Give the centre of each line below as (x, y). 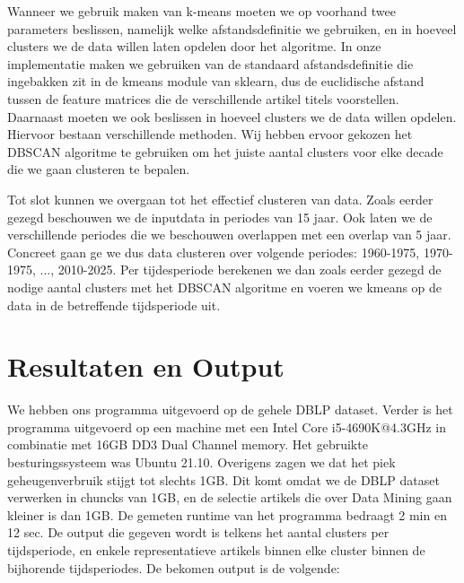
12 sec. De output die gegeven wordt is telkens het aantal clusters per (198, 532)
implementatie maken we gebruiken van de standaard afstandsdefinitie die (210, 63)
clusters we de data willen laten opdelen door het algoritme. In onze (194, 46)
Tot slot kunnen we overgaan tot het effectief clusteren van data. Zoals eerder (220, 199)
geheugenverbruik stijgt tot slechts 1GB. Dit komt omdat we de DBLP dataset (223, 479)
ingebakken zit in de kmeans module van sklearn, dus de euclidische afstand (216, 81)
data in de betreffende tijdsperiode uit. (114, 305)
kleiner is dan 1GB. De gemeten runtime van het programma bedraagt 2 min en (227, 514)
